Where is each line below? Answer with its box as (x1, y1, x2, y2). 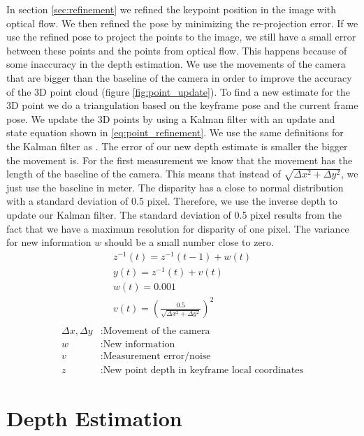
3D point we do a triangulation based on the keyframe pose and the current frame (6, 98, 358, 112)
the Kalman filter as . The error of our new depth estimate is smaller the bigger (6, 138, 348, 153)
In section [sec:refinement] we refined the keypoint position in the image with (6, 2, 337, 16)
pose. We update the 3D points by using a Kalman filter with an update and (6, 111, 335, 126)
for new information (6, 235, 92, 249)
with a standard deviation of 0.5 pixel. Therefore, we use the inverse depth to (6, 194, 338, 208)
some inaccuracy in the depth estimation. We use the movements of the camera (6, 57, 346, 71)
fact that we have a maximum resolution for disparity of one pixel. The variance (6, 221, 349, 235)
